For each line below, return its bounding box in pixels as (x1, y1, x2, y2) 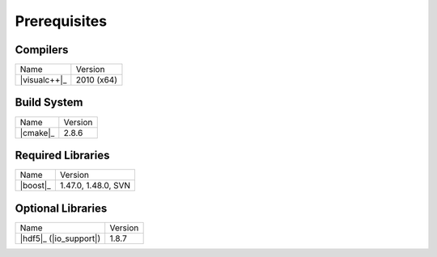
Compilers (15, 43, 69, 57)
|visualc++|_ (19, 74, 67, 86)
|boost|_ (19, 180, 52, 192)
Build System (15, 95, 83, 109)
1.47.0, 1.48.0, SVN (59, 180, 131, 192)
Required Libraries (15, 149, 110, 162)
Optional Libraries (15, 201, 108, 215)
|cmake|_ (19, 127, 55, 138)
